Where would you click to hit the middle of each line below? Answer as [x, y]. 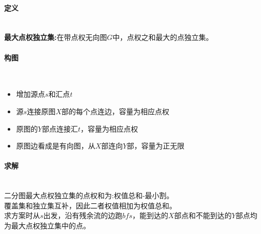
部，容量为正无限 [156, 146]
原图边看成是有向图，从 [56, 146]
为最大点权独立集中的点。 [47, 225]
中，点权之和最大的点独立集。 [163, 37]
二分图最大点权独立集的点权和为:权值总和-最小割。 [89, 195]
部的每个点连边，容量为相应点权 [115, 111]
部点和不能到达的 [203, 215]
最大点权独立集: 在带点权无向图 [56, 37]
